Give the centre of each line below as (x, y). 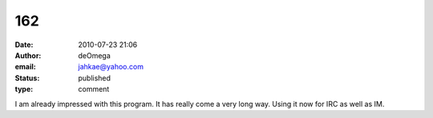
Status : (27, 78)
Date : (24, 45)
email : (25, 67)
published (95, 78)
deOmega (95, 55)
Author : (28, 55)
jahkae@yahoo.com (111, 67)
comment (94, 89)
